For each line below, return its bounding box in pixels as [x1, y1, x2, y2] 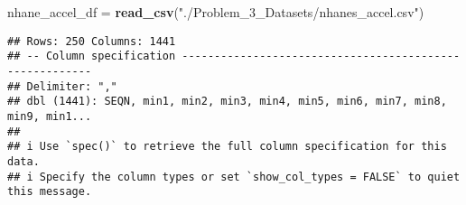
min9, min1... [7, 109, 92, 123]
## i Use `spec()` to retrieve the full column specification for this [7, 140, 447, 154]
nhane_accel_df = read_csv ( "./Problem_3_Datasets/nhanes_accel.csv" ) [7, 3, 424, 21]
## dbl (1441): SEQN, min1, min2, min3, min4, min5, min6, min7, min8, [7, 95, 447, 108]
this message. [7, 185, 92, 199]
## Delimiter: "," [7, 79, 117, 93]
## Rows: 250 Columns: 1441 [7, 34, 176, 48]
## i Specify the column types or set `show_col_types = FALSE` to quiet [7, 170, 461, 183]
